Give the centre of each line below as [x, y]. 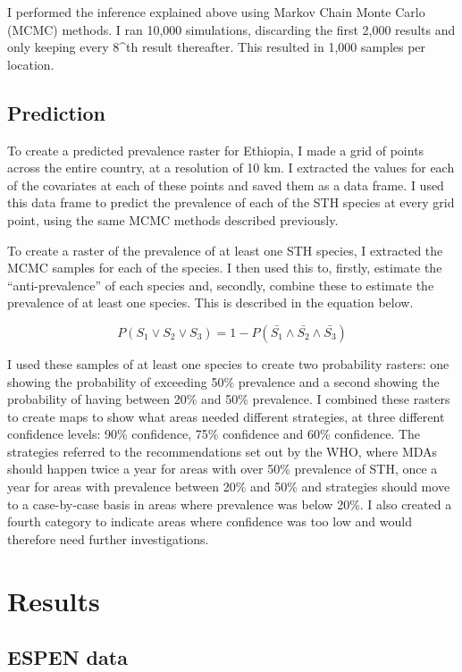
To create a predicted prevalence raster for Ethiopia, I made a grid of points [216, 150]
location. [31, 64]
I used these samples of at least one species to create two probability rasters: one [228, 363]
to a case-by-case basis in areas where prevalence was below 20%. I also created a [230, 504]
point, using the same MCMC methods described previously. [173, 219]
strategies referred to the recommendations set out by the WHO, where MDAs [223, 451]
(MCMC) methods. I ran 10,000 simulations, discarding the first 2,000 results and [231, 29]
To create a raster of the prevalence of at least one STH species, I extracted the [225, 250]
